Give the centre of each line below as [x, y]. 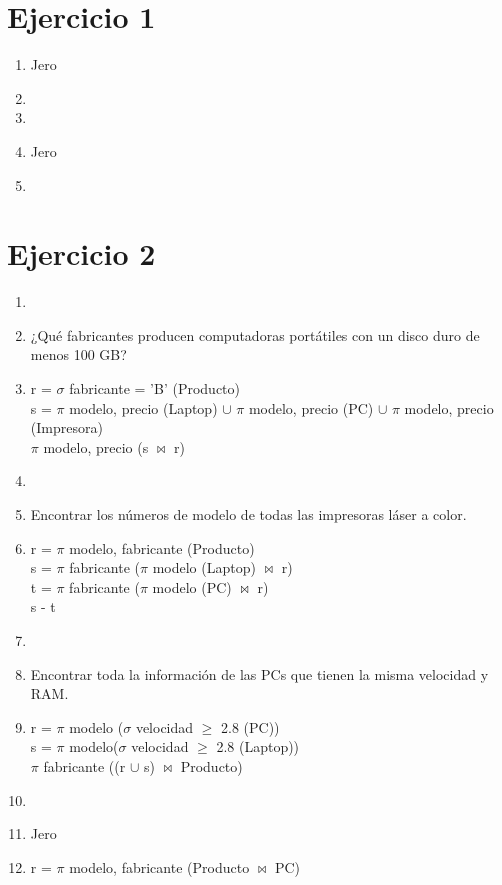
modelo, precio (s [96, 446]
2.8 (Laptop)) [258, 746]
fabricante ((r [84, 765]
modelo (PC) [192, 586]
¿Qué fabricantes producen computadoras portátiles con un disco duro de [255, 334]
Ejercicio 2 [81, 253]
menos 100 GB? [78, 354]
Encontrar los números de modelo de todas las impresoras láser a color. [248, 513]
